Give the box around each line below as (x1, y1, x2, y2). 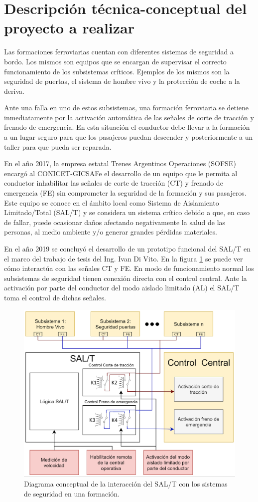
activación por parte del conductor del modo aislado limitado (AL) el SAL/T (4, 282, 240, 293)
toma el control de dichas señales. (4, 292, 106, 302)
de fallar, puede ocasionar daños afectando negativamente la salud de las (4, 217, 226, 227)
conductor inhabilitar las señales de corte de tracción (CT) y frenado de (4, 178, 223, 188)
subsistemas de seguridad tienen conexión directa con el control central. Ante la (4, 272, 247, 283)
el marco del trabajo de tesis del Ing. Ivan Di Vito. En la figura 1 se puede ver (4, 253, 243, 263)
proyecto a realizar (4, 17, 135, 38)
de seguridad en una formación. (24, 488, 120, 499)
